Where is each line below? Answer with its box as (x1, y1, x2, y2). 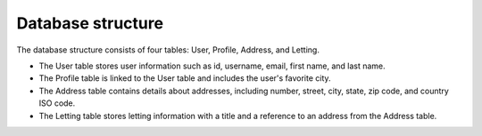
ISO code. (38, 98, 76, 108)
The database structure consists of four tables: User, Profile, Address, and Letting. (16, 44, 320, 55)
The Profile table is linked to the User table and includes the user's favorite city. (38, 73, 331, 84)
